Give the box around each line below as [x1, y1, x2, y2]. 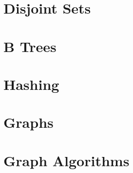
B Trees [3, 36, 57, 56]
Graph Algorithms [3, 150, 130, 170]
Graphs [3, 112, 54, 132]
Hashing [3, 74, 59, 94]
